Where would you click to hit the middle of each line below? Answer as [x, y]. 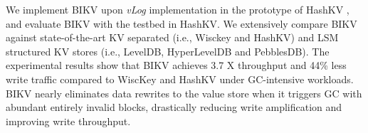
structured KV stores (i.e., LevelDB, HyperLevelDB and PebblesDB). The [168, 51]
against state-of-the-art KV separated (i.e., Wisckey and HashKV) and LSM [172, 37]
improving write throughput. [68, 121]
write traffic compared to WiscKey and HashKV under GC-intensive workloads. [180, 79]
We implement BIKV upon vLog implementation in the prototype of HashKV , [178, 9]
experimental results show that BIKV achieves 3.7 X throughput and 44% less [176, 65]
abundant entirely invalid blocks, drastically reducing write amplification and [174, 107]
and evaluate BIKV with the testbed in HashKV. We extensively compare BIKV [182, 23]
